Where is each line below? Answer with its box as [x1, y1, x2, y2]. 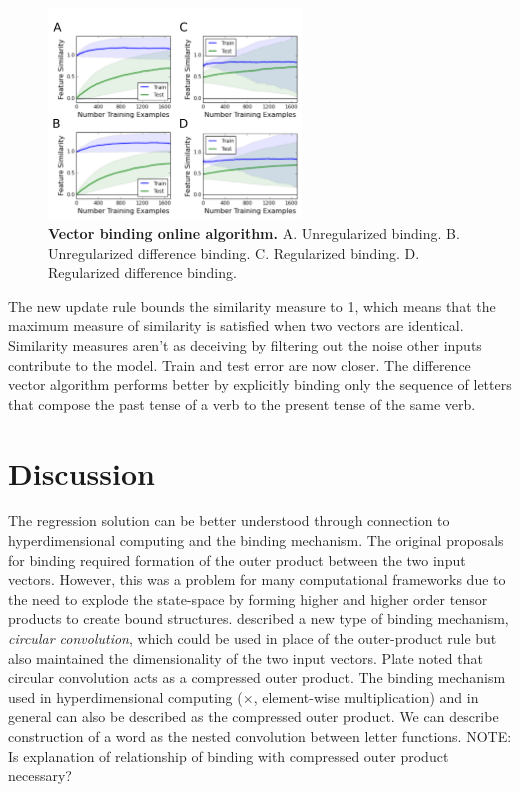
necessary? [8, 765, 72, 786]
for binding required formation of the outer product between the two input [8, 549, 466, 570]
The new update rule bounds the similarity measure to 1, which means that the [8, 295, 496, 316]
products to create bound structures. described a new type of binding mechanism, [8, 608, 509, 629]
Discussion [8, 452, 155, 493]
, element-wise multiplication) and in [253, 686, 479, 707]
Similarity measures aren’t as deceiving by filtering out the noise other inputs [8, 334, 482, 355]
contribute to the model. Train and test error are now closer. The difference [8, 354, 471, 375]
